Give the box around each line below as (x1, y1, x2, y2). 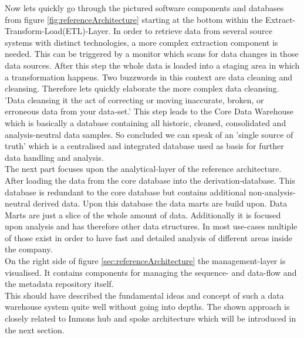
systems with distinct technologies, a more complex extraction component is (5, 36, 278, 48)
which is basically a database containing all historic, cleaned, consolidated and (5, 116, 286, 129)
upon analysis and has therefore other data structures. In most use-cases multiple (5, 220, 298, 232)
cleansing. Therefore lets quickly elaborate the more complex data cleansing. (5, 82, 279, 94)
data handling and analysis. (5, 151, 104, 163)
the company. (5, 243, 53, 255)
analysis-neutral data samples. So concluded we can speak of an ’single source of (5, 128, 293, 140)
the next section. (5, 323, 65, 336)
